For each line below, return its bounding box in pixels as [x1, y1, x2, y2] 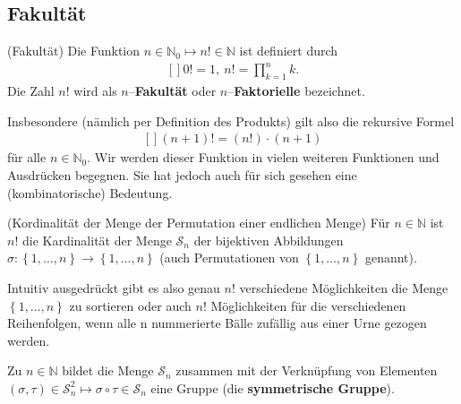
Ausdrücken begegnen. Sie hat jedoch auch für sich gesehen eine [7, 165, 357, 184]
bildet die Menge [62, 361, 154, 380]
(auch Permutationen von [159, 248, 299, 267]
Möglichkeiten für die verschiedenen [210, 296, 406, 314]
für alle [7, 148, 47, 167]
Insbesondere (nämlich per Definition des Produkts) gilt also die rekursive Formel [7, 111, 455, 130]
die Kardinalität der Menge [21, 230, 172, 249]
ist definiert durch [239, 41, 338, 60]
